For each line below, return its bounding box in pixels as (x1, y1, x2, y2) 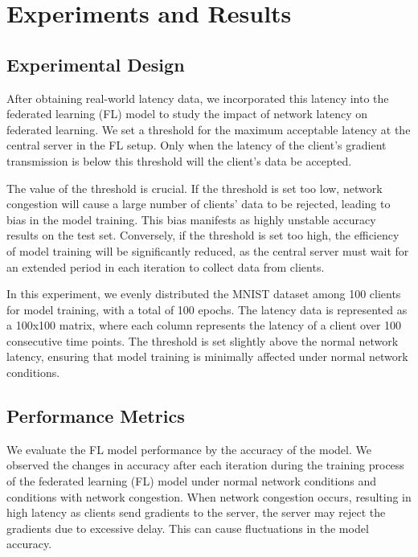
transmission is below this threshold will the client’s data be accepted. (6, 152, 352, 169)
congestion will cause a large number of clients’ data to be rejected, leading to (6, 195, 391, 212)
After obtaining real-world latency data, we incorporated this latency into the (6, 89, 389, 106)
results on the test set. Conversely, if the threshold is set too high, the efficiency (6, 227, 400, 244)
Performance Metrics (6, 403, 185, 428)
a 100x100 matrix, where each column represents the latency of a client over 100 (6, 317, 402, 334)
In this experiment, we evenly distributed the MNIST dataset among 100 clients (6, 285, 401, 302)
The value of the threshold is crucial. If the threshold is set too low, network (6, 179, 383, 196)
